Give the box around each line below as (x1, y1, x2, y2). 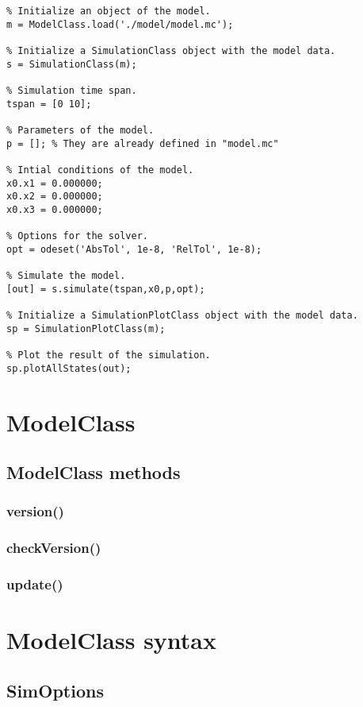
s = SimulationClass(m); (6, 58, 137, 70)
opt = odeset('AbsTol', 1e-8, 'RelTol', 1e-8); (6, 243, 262, 255)
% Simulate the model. (6, 270, 126, 282)
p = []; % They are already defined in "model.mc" (6, 137, 279, 149)
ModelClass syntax (6, 624, 217, 656)
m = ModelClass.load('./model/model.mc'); (6, 18, 234, 30)
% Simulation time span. (6, 84, 137, 96)
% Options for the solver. (6, 230, 148, 242)
